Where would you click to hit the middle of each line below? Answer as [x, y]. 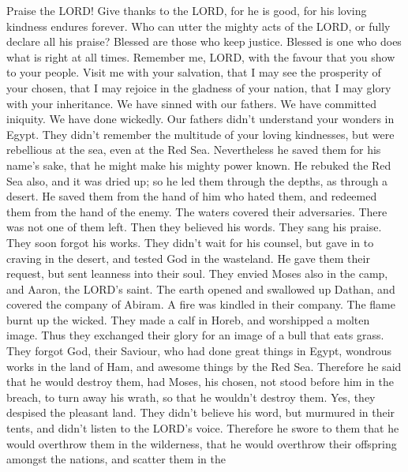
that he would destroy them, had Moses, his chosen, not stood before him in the [200, 382]
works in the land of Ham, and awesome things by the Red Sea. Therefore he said [204, 366]
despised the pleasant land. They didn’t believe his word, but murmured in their [201, 412]
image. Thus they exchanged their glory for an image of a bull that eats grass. [195, 335]
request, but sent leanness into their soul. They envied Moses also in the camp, [197, 273]
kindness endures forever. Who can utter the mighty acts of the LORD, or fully [198, 26]
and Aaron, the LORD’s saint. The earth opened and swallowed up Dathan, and [201, 288]
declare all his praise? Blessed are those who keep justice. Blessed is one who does [204, 41]
